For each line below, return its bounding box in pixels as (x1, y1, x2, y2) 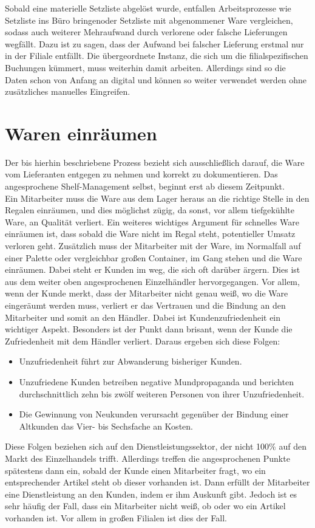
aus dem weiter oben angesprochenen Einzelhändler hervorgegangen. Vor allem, (5, 275, 300, 287)
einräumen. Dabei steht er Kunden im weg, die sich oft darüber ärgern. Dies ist (5, 263, 300, 276)
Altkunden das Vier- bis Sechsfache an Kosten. (19, 419, 193, 432)
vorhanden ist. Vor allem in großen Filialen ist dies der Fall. (5, 511, 227, 524)
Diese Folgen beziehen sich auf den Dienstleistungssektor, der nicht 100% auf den (5, 440, 307, 453)
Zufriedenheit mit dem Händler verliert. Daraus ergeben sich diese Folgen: (5, 334, 280, 347)
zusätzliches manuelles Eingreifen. (5, 85, 130, 98)
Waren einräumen (5, 120, 157, 145)
